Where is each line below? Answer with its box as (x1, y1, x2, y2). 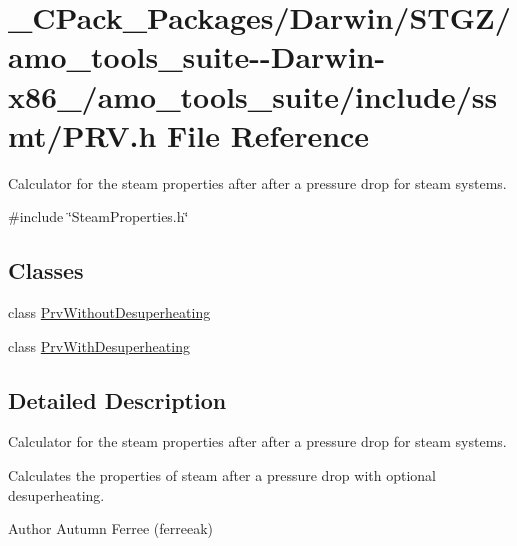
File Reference (167, 114, 370, 155)
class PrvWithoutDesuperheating (8, 302, 211, 323)
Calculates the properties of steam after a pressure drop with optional (8, 465, 437, 486)
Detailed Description (8, 384, 227, 415)
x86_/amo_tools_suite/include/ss (8, 75, 498, 116)
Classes (8, 255, 84, 286)
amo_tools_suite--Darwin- (8, 36, 386, 77)
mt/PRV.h (8, 114, 157, 155)
